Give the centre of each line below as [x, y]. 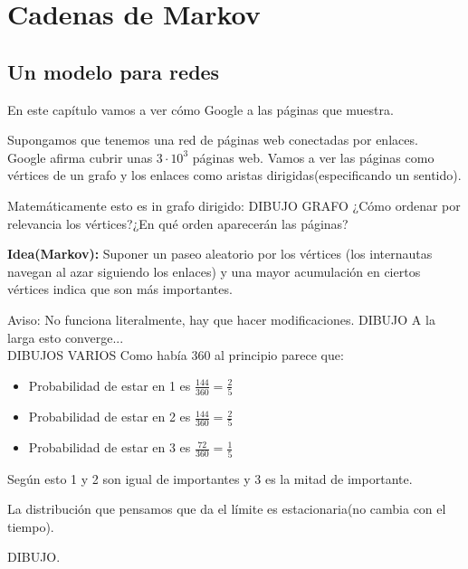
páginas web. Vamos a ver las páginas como [313, 157]
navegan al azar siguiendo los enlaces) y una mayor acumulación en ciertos [214, 271]
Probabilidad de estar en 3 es [110, 447]
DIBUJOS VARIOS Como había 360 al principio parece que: [176, 355]
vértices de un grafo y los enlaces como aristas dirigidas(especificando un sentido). [234, 175]
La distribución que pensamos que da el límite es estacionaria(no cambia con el [227, 509]
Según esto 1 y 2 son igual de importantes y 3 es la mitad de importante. [210, 478]
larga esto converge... [66, 337]
